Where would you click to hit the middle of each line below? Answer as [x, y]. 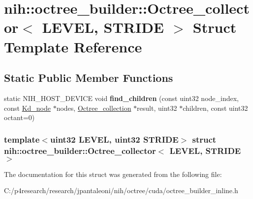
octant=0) [19, 117]
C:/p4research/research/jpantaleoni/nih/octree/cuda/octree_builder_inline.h [121, 190]
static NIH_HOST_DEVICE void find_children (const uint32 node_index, [121, 98]
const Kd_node [27, 108]
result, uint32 [157, 108]
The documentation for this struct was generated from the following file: [113, 174]
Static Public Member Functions [89, 78]
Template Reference [73, 46]
